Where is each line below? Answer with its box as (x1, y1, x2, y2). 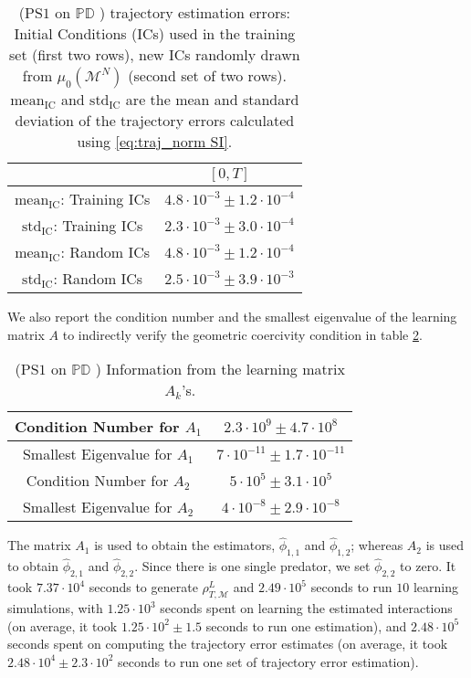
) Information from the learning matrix (95, 358, 345, 380)
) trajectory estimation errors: (99, 2, 290, 23)
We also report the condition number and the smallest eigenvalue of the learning (7, 307, 457, 325)
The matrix (7, 535, 71, 555)
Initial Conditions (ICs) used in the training (14, 23, 296, 44)
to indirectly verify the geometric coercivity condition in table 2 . (62, 324, 423, 344)
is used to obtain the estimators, (94, 535, 276, 555)
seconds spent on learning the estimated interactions (160, 599, 453, 618)
